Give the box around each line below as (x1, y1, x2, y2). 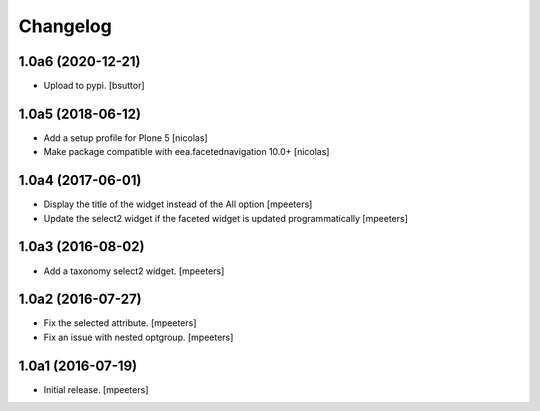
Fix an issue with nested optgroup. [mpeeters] (43, 331, 234, 343)
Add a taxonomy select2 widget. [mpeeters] (43, 265, 225, 277)
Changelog (18, 15, 112, 37)
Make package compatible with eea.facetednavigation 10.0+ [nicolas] (43, 146, 330, 158)
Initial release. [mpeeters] (43, 383, 149, 395)
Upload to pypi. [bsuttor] (43, 80, 145, 92)
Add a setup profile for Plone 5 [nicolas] (43, 131, 209, 144)
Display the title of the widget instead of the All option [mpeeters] (43, 198, 313, 210)
